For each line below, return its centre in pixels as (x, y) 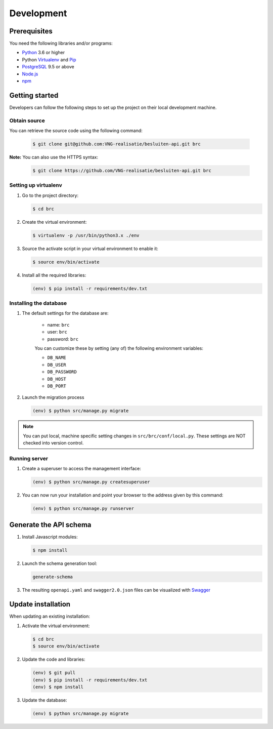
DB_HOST (57, 379)
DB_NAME (57, 358)
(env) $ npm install (58, 687)
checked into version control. (53, 443)
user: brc (57, 332)
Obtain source (27, 120)
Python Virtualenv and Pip (49, 59)
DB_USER (57, 365)
